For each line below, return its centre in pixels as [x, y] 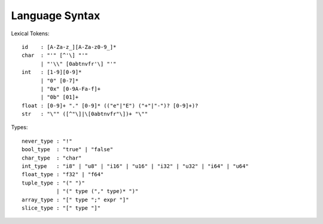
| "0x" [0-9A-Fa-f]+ [71, 89]
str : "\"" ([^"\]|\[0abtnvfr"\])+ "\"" [85, 114]
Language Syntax [56, 16]
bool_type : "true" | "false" [68, 150]
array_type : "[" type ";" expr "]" [75, 200]
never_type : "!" [47, 141]
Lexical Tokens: [30, 33]
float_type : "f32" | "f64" [63, 174]
